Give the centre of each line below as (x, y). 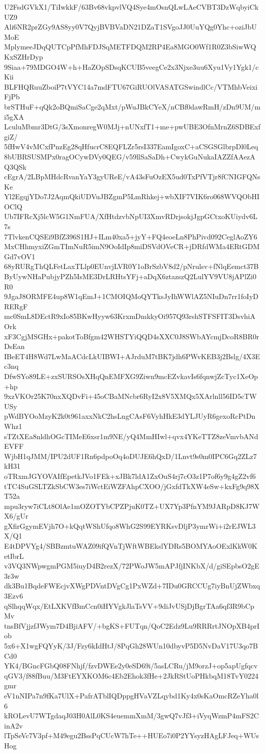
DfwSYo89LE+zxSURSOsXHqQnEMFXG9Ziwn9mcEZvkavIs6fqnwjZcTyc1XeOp (131, 376)
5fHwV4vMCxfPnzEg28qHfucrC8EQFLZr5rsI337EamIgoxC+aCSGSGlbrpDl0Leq (131, 146)
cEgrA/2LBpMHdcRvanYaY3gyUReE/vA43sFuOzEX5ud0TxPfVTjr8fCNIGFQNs (132, 177)
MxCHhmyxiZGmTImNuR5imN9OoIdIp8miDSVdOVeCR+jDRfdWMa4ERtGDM (132, 246)
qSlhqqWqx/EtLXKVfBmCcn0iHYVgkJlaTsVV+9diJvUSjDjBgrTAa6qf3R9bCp (129, 605)
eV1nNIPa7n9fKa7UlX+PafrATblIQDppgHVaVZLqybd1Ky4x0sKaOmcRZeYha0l (131, 695)
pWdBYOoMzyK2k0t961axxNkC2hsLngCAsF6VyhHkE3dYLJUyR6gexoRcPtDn (130, 416)
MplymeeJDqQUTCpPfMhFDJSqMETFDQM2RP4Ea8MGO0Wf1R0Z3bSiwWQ (130, 47)
